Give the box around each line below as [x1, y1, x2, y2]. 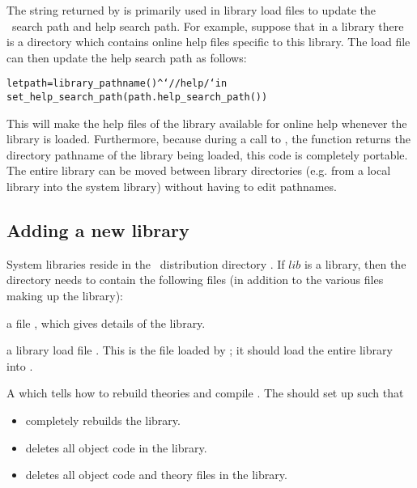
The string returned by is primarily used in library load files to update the [6, 2, 377, 18]
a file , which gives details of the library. [6, 314, 206, 331]
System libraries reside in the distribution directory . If [6, 255, 285, 272]
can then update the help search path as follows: [6, 49, 247, 66]
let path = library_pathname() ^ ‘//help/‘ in [6, 78, 228, 90]
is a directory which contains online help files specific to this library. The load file [6, 33, 411, 50]
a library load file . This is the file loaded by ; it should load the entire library [6, 342, 393, 359]
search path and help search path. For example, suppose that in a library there [11, 17, 404, 34]
